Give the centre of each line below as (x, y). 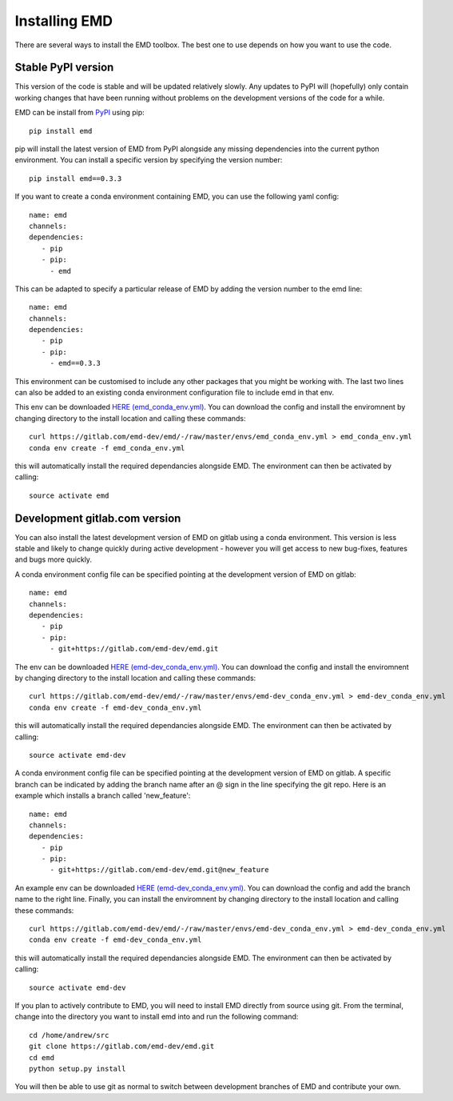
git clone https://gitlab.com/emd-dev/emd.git (122, 1047)
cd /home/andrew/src (69, 1035)
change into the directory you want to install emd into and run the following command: (157, 1017)
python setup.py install (77, 1069)
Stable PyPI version (64, 68)
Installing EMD (64, 21)
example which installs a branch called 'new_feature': (103, 795)
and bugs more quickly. (53, 559)
